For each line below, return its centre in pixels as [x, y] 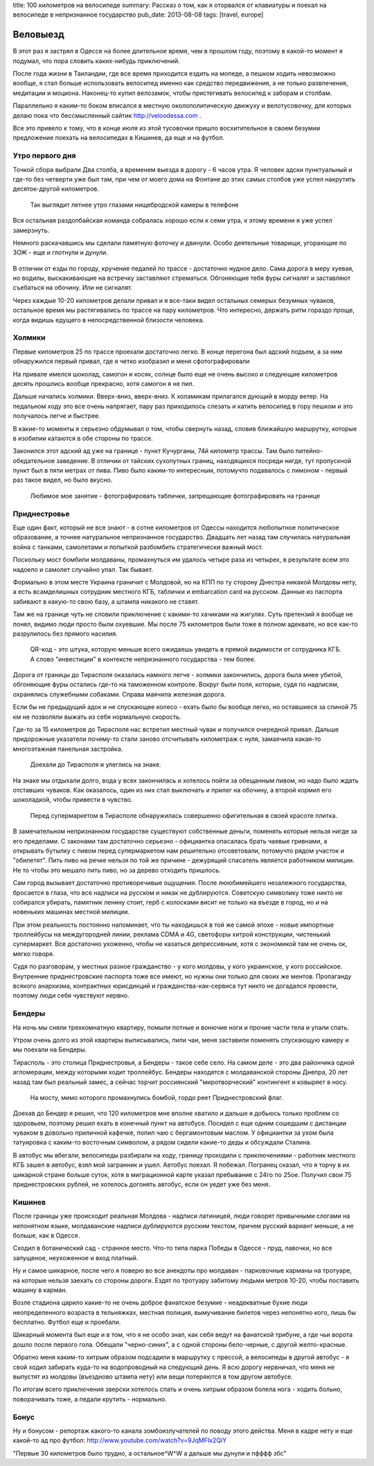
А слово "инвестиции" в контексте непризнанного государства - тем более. [143, 659]
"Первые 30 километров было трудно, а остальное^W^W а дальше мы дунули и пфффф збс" [150, 1453]
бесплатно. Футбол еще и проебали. [67, 1322]
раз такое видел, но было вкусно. [63, 480]
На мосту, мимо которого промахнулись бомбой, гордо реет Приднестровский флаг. [157, 1097]
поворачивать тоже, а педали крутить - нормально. [90, 1399]
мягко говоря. [34, 954]
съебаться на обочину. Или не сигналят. [73, 288]
